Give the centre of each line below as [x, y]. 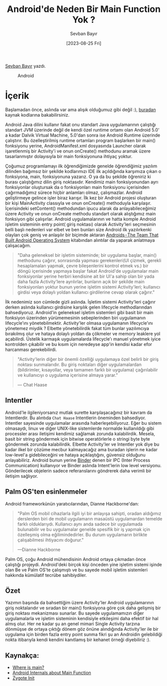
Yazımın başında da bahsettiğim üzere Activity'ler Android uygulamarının [80, 603]
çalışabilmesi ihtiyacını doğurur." [50, 540]
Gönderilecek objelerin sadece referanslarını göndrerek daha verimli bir [78, 471]
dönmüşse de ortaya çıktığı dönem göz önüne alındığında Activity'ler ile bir [82, 629]
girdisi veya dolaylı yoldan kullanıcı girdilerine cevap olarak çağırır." [86, 292]
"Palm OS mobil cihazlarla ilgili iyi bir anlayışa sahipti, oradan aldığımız [89, 513]
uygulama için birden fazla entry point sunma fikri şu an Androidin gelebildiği [84, 635]
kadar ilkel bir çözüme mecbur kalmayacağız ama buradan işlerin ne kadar [82, 449]
